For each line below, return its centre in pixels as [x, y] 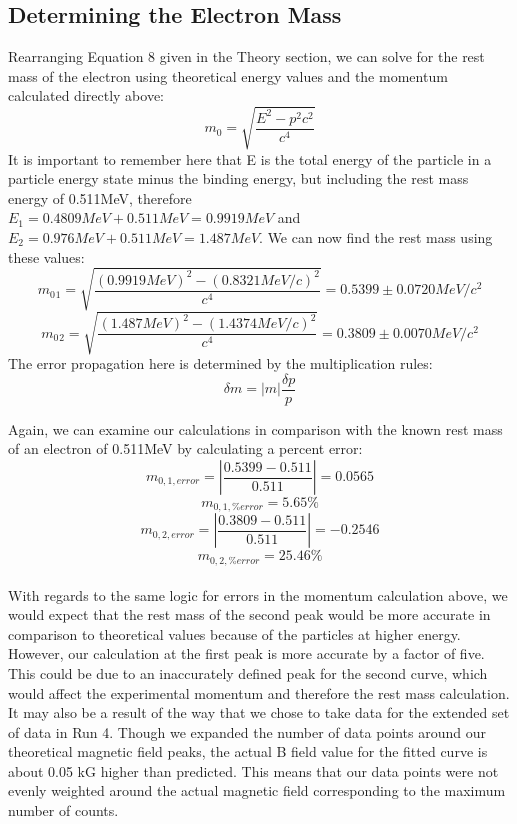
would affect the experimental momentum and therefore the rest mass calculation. [259, 692]
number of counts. [63, 810]
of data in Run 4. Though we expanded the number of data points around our [247, 731]
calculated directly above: [86, 95]
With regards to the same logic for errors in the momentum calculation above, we [258, 594]
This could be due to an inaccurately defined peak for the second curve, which [248, 672]
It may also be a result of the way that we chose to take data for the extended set [259, 712]
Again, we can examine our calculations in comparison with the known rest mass [255, 428]
